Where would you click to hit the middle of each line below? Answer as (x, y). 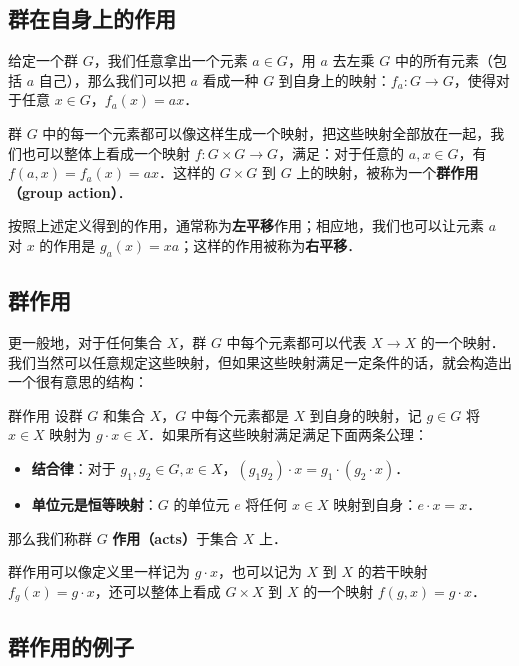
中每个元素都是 (239, 414)
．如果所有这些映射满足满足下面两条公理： (287, 434)
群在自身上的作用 (92, 18)
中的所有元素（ (443, 60)
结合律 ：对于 (73, 467)
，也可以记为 (259, 571)
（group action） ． (70, 191)
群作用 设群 (45, 414)
